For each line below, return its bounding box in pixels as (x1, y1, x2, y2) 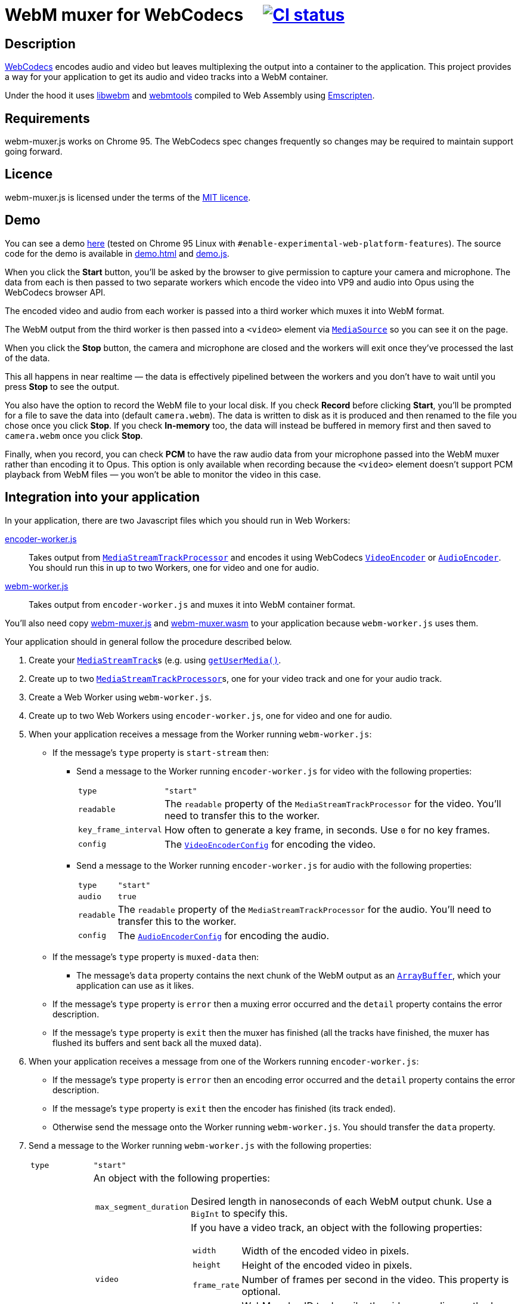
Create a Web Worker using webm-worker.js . (29, 691, 212, 702)
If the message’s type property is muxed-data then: (52, 951, 259, 962)
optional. (241, 1285, 281, 1297)
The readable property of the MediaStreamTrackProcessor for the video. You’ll (164, 797, 501, 810)
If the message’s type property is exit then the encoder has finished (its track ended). (52, 1103, 396, 1114)
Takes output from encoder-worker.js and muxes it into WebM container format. (29, 599, 355, 610)
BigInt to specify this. (191, 1207, 288, 1219)
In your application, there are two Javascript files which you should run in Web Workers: (5, 515, 351, 525)
